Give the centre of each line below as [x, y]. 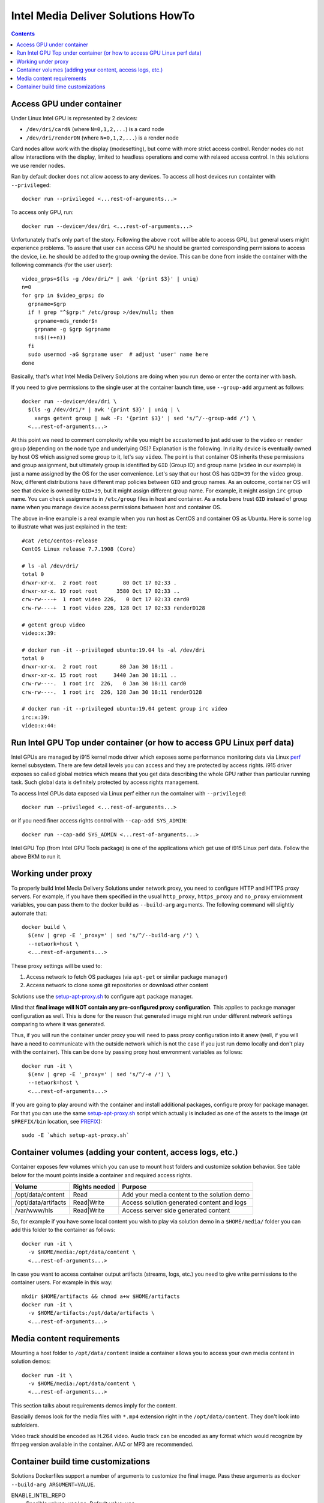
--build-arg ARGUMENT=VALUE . [53, 1484]
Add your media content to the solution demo [186, 1195]
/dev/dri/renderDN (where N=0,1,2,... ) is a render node [103, 138]
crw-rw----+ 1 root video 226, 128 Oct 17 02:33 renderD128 [113, 608]
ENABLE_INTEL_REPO [38, 1495]
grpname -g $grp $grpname [72, 329]
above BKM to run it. [36, 856]
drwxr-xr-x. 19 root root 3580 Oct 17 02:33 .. [101, 591]
